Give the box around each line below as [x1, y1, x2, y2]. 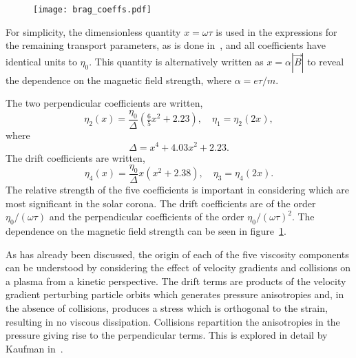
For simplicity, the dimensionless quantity [6, 24, 181, 39]
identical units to [6, 54, 77, 68]
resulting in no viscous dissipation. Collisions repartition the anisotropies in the [6, 314, 340, 328]
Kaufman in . [6, 341, 63, 355]
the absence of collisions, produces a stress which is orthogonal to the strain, [6, 300, 328, 315]
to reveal [307, 54, 344, 68]
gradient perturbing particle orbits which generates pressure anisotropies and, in [6, 287, 344, 302]
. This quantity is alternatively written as [89, 54, 264, 68]
